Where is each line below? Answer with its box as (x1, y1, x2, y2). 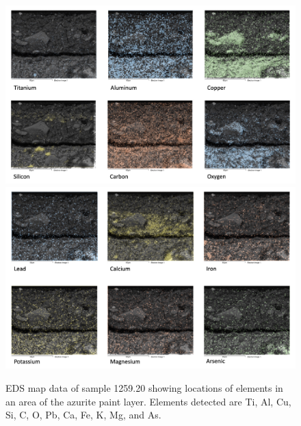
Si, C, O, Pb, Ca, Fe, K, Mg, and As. (5, 408, 161, 422)
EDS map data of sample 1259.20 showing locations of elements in (5, 381, 283, 395)
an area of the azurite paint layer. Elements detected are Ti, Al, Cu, (5, 394, 291, 408)
